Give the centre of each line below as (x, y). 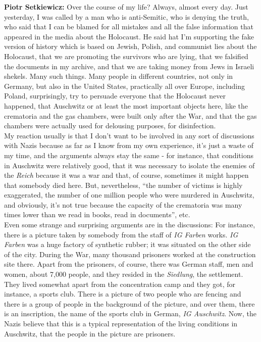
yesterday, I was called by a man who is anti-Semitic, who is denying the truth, (126, 16)
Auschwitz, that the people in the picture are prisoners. (90, 333)
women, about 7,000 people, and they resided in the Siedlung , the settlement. (124, 274)
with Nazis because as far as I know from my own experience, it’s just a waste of (129, 145)
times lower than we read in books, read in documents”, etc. (97, 214)
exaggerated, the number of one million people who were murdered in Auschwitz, (129, 195)
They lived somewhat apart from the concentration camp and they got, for (120, 284)
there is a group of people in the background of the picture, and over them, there (129, 303)
